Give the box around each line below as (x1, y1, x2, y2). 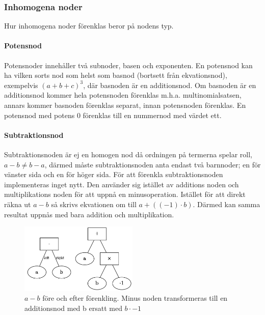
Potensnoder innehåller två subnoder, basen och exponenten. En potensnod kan (4, 60, 253, 70)
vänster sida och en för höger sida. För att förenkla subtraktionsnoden (4, 169, 223, 180)
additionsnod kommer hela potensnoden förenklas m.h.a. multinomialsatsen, (4, 90, 242, 100)
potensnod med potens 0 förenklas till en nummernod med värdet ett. (4, 109, 222, 120)
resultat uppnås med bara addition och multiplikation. (4, 209, 174, 219)
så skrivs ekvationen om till (51, 198, 137, 209)
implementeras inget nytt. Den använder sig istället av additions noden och (4, 179, 239, 189)
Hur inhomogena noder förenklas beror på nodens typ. (4, 20, 174, 31)
